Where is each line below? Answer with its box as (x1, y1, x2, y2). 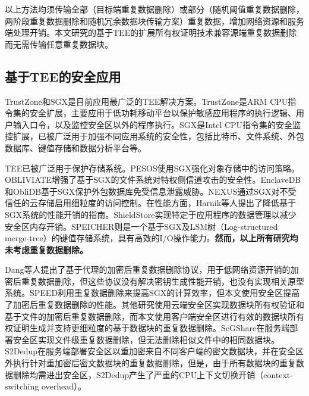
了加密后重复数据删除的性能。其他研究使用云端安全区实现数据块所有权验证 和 (5, 298, 304, 311)
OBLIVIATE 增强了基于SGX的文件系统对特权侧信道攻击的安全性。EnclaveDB (5, 173, 301, 186)
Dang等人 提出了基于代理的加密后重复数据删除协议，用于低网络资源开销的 (5, 263, 291, 276)
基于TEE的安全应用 (5, 67, 121, 85)
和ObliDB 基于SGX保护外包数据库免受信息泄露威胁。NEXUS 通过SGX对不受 (5, 185, 297, 197)
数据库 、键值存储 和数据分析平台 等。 (5, 141, 146, 154)
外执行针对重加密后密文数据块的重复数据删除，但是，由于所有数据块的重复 (5, 357, 296, 369)
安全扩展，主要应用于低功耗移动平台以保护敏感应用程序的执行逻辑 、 (29, 107, 296, 119)
